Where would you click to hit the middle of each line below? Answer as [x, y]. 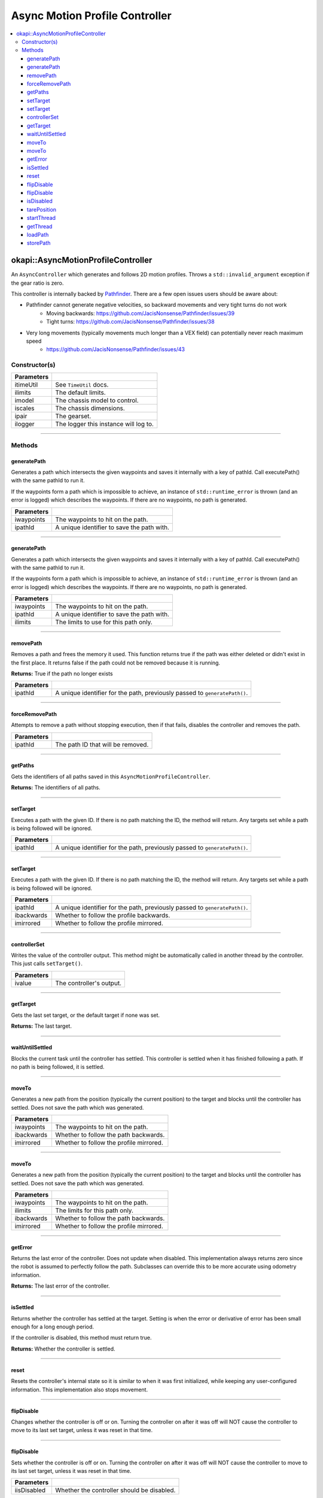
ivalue [23, 983]
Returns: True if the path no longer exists [62, 674]
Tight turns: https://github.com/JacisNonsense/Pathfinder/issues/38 [130, 322]
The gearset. [73, 416]
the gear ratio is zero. [37, 283]
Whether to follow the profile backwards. [113, 916]
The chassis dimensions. [90, 409]
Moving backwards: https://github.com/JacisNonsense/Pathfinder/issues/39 [141, 313]
